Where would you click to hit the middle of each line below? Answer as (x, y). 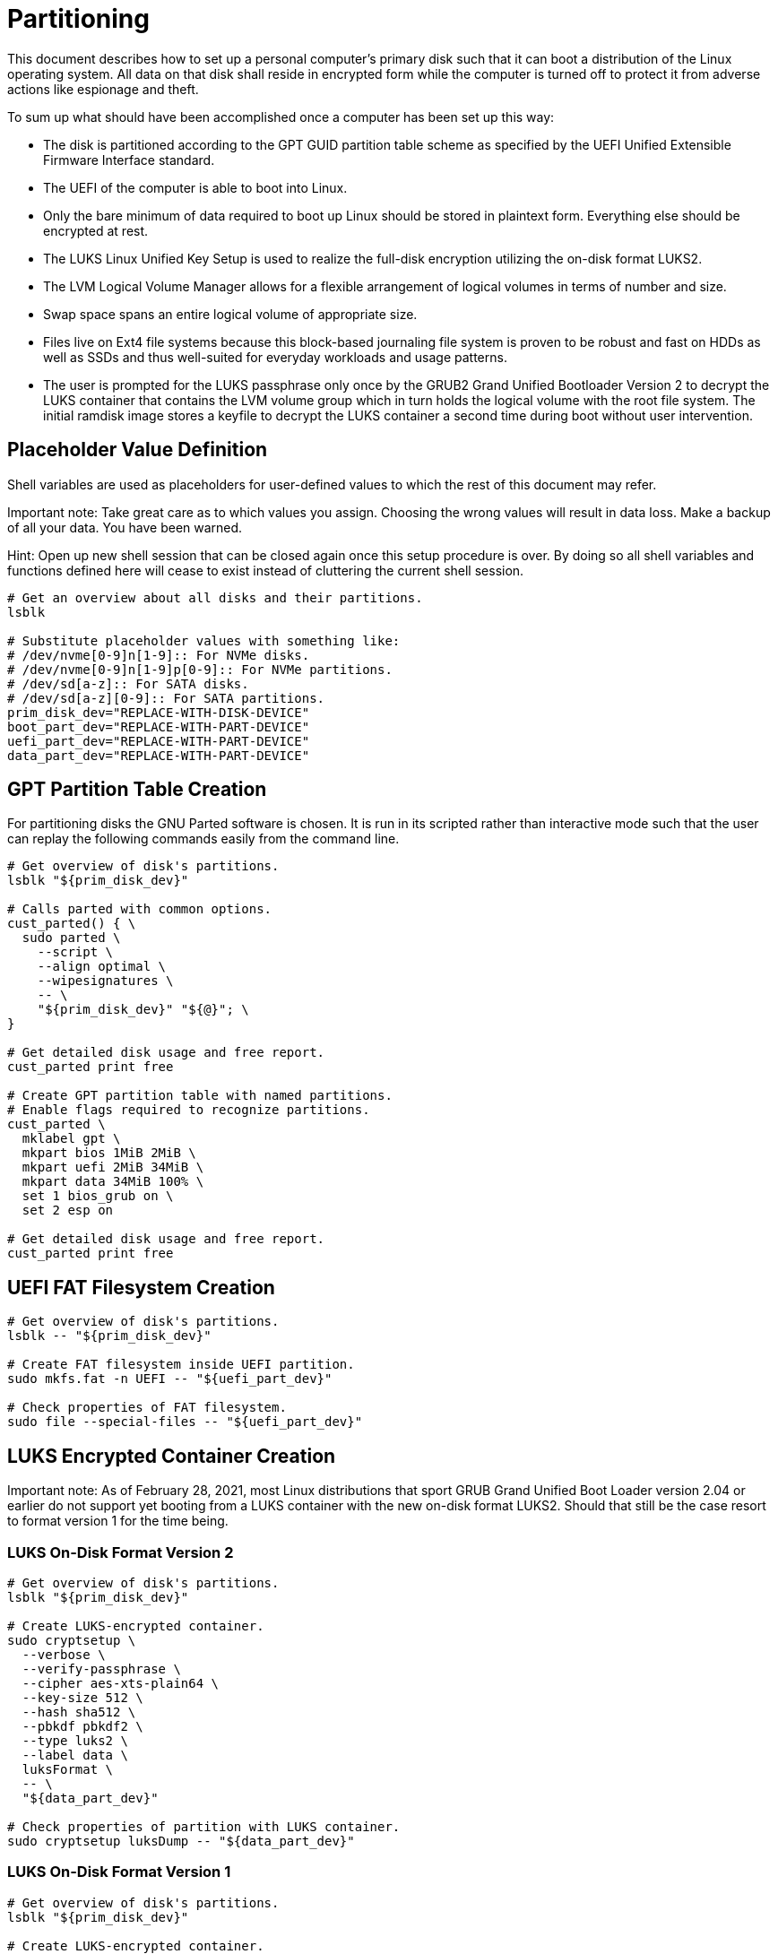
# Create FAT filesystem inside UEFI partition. (181, 1365)
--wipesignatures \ (105, 981)
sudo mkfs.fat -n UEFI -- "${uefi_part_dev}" (170, 1379)
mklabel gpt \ (71, 1139)
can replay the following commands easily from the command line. (203, 839)
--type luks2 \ (75, 1740)
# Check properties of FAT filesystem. (147, 1408)
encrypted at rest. (96, 230)
